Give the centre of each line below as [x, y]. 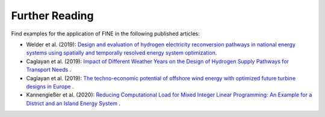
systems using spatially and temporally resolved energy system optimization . [122, 53]
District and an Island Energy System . [73, 103]
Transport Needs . [49, 70]
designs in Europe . [50, 86]
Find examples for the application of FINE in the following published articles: [105, 34]
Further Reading [52, 16]
